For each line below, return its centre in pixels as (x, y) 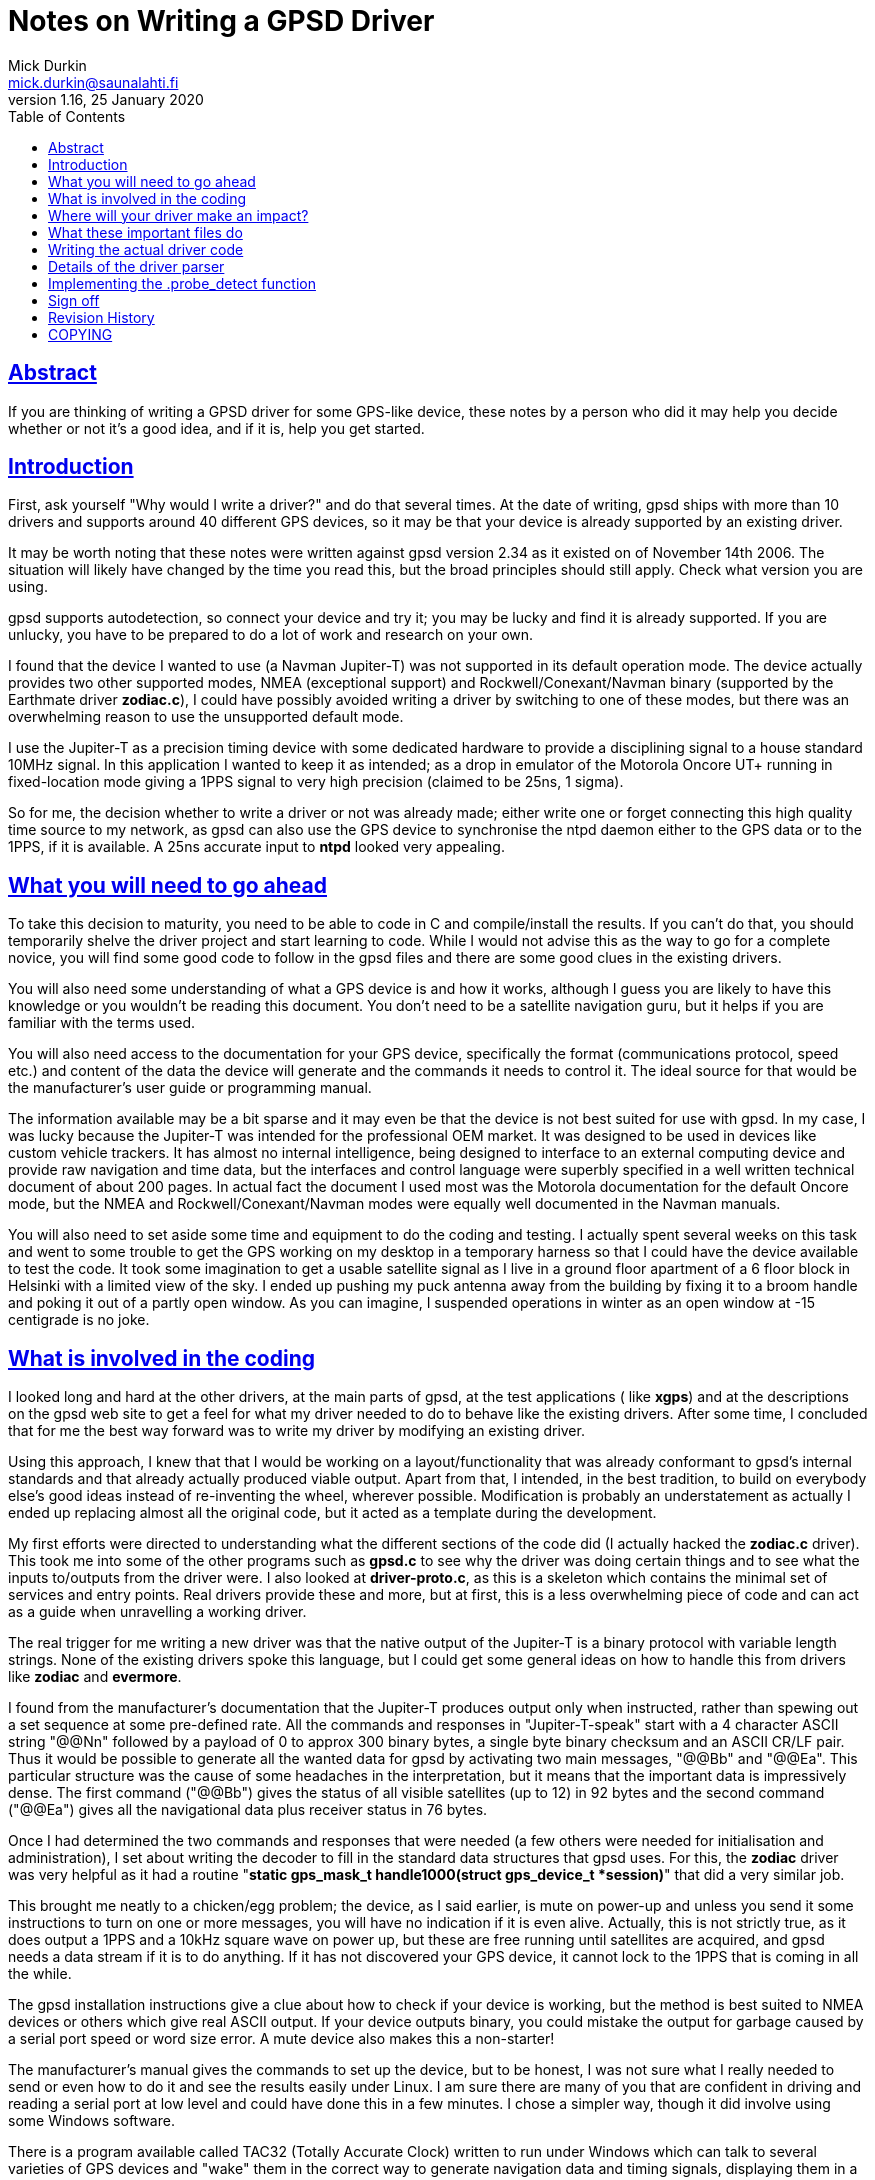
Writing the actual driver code (146, 249)
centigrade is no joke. (79, 1320)
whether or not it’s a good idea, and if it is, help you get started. (216, 428)
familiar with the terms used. (102, 1023)
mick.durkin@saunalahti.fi (93, 82)
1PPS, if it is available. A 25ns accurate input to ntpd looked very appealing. (256, 847)
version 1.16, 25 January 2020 (106, 99)
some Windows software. (91, 2121)
